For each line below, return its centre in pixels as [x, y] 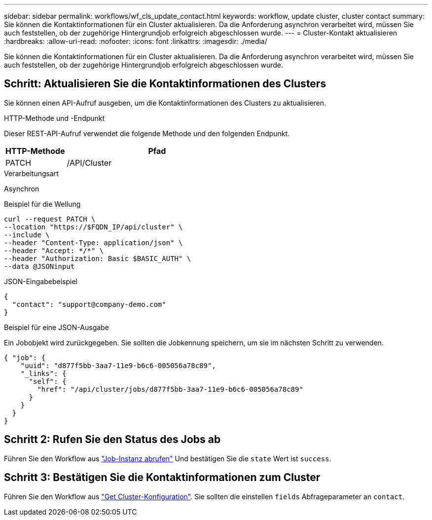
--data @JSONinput [39, 266]
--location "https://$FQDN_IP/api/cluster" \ [93, 227]
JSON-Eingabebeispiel [41, 281]
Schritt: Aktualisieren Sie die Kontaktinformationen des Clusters [165, 84]
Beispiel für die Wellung [42, 204]
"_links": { [43, 373]
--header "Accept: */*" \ [54, 250]
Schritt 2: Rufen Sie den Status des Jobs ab [112, 440]
